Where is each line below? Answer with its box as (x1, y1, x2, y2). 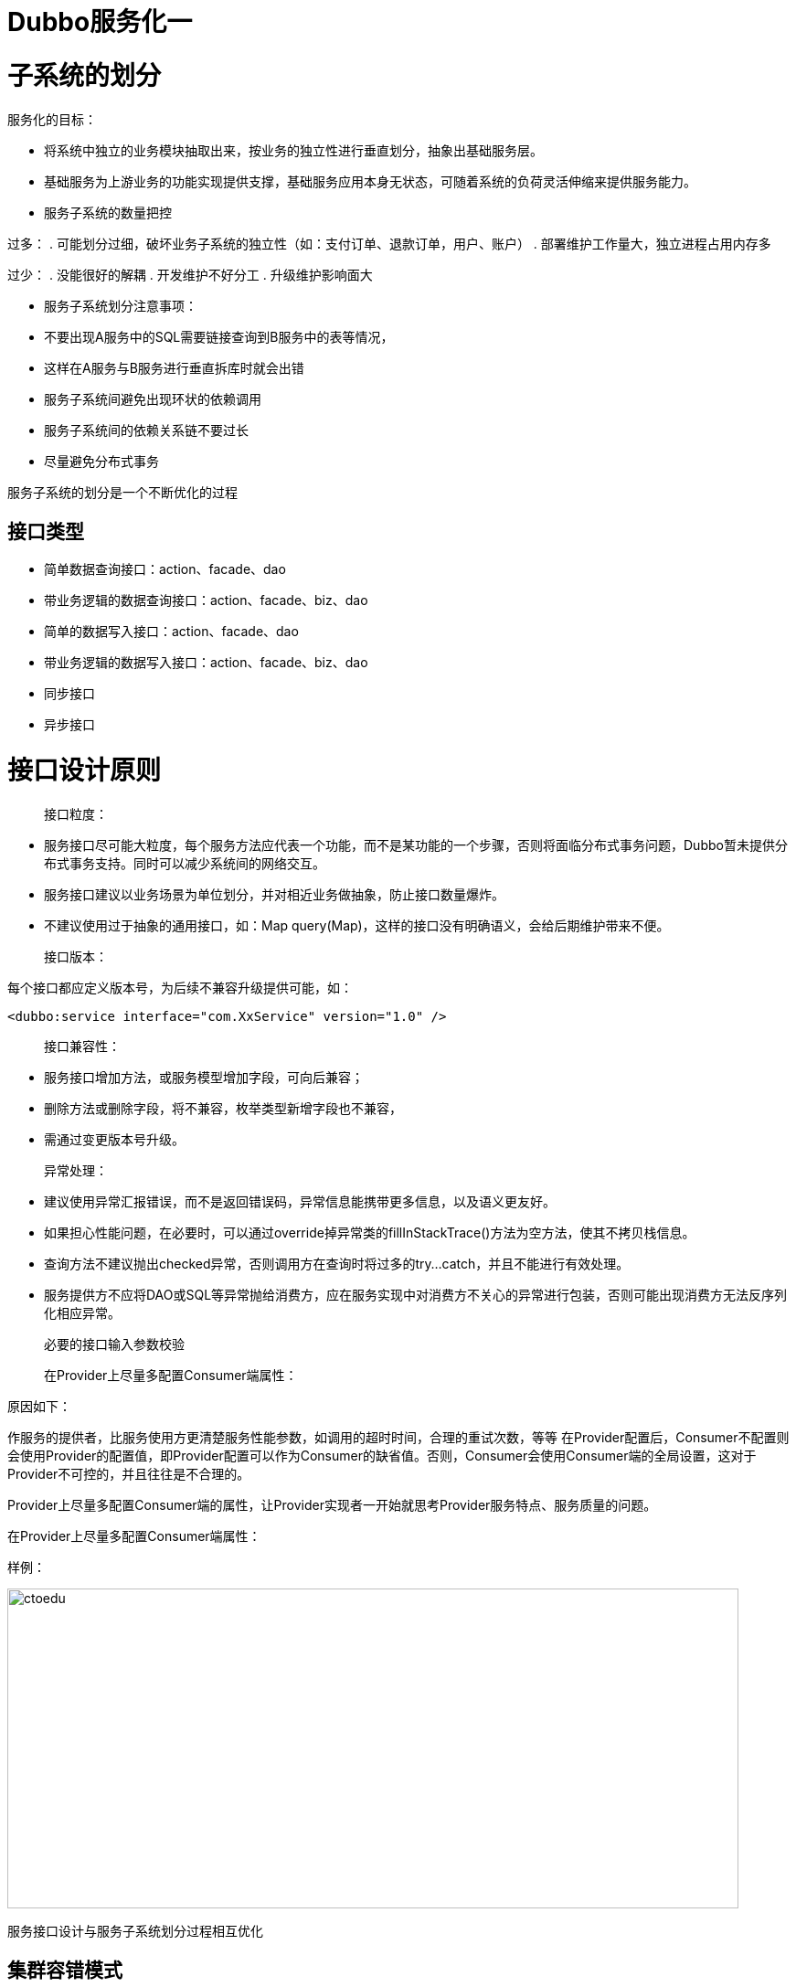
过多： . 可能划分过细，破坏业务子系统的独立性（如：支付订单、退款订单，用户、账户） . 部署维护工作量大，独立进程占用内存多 (7, 235, 771, 251)
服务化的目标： (7, 111, 97, 127)
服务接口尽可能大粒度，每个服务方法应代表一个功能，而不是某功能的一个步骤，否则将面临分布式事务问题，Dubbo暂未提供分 (44, 836, 788, 853)
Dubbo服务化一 (7, 6, 193, 37)
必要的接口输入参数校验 (44, 1335, 185, 1352)
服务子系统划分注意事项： (44, 297, 197, 313)
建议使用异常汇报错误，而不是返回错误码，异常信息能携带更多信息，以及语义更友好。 (44, 1193, 556, 1209)
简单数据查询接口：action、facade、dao (44, 561, 286, 578)
